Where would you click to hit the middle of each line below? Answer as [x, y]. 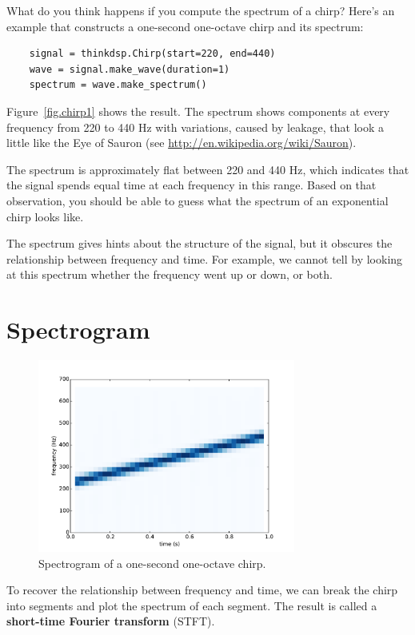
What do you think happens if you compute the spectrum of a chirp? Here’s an [201, 10]
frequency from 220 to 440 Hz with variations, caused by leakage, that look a [195, 127]
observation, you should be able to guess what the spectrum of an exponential [198, 200]
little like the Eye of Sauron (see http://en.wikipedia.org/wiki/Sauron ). [182, 143]
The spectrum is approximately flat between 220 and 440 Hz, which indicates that [208, 169]
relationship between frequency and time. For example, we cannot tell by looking [205, 258]
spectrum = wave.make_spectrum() [118, 85]
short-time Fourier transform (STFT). [111, 621]
